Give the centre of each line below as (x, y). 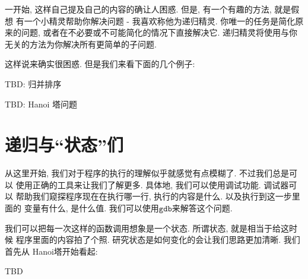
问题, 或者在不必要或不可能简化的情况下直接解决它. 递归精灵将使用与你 (159, 32)
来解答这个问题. (202, 208)
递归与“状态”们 (64, 145)
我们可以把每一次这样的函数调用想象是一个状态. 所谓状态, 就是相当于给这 (147, 228)
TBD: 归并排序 (33, 83)
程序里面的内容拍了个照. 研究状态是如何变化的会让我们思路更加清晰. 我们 (158, 240)
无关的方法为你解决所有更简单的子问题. (81, 44)
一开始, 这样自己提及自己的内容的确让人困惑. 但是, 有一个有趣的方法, (138, 9)
